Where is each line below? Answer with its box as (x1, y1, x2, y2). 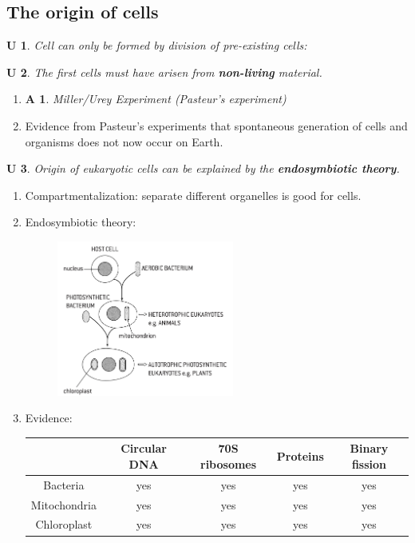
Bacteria (43, 476, 85, 493)
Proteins (276, 448, 324, 465)
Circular (121, 440, 167, 457)
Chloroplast (35, 516, 93, 533)
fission (351, 455, 387, 472)
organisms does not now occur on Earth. (25, 133, 223, 150)
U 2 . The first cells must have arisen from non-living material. (6, 63, 322, 80)
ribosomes (200, 455, 257, 472)
